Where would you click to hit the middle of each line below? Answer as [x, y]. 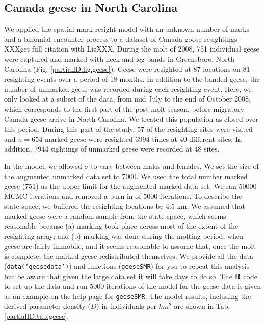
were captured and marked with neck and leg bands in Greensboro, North [120, 58]
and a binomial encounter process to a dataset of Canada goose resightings [121, 39]
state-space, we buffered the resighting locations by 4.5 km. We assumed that [125, 206]
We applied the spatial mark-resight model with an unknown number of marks [127, 29]
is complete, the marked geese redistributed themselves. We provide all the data [129, 256]
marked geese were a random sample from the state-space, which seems [115, 216]
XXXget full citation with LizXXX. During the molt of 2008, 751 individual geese [132, 49]
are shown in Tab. [202, 306]
